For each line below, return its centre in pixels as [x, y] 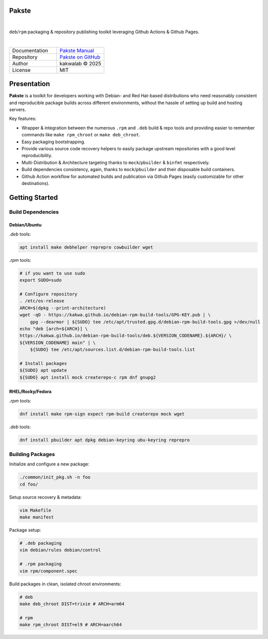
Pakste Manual [77, 51]
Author [20, 63]
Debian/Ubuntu [25, 225]
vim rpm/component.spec [49, 571]
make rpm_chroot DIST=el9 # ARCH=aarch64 [71, 625]
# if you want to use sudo [52, 273]
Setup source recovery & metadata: [45, 497]
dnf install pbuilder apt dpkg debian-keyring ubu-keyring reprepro [105, 440]
